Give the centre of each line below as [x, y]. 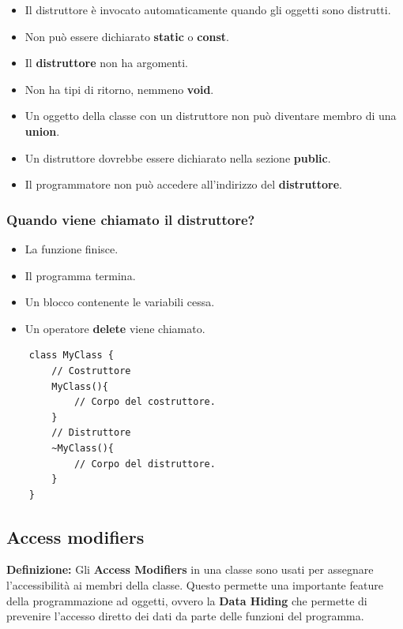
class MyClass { [72, 356]
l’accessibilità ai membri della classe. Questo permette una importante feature [195, 585]
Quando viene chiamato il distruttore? [131, 219]
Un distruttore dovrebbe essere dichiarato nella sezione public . [178, 157]
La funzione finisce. [72, 248]
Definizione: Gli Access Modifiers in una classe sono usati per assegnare [190, 569]
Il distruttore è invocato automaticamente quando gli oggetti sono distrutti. [208, 9]
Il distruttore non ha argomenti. [106, 63]
